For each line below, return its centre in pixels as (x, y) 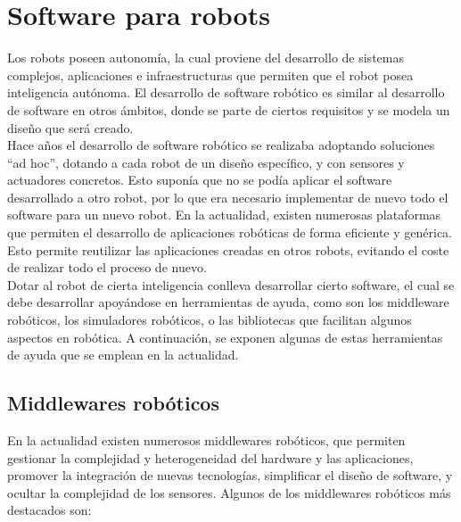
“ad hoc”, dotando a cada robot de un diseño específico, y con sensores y (206, 162)
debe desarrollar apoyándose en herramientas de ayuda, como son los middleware (228, 302)
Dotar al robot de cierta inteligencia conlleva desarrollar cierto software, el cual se (231, 284)
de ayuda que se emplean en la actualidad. (123, 355)
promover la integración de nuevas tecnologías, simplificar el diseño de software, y (230, 475)
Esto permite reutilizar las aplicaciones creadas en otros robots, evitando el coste (228, 249)
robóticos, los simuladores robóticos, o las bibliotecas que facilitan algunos (210, 320)
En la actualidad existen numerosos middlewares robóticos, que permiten (206, 440)
